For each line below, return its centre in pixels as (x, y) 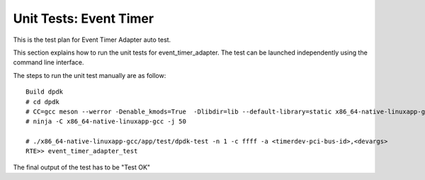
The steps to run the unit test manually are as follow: (90, 75)
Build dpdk (45, 92)
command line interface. (49, 62)
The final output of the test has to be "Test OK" (82, 167)
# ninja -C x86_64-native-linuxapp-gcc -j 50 (106, 122)
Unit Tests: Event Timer (84, 18)
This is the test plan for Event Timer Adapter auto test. (92, 40)
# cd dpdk (42, 102)
